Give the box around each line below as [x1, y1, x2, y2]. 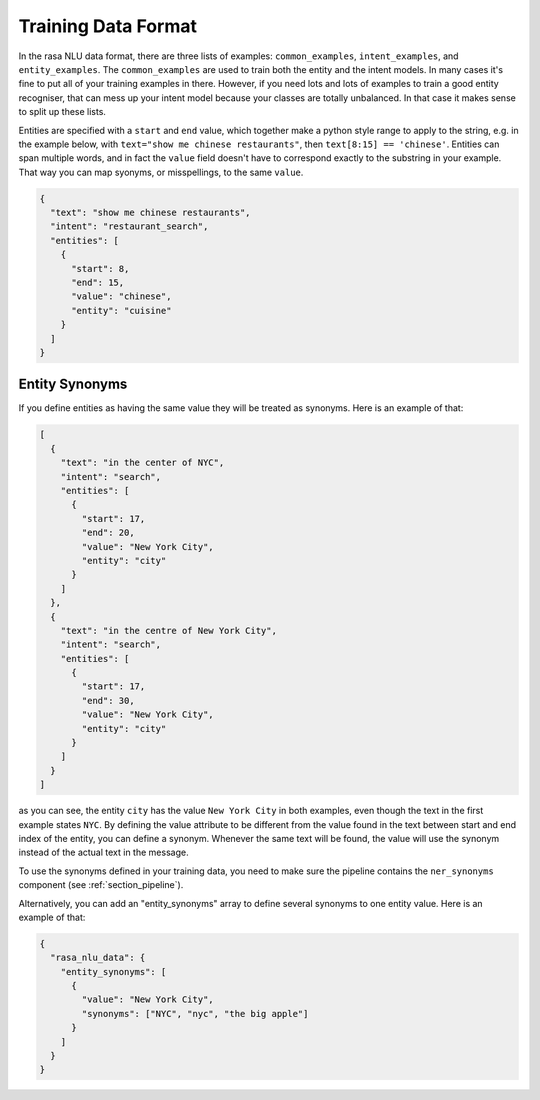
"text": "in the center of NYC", [60, 457, 225, 469]
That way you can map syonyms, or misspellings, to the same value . [18, 166, 304, 178]
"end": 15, [71, 277, 125, 288]
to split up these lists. [18, 106, 107, 118]
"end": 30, [81, 695, 135, 706]
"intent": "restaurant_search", [50, 221, 209, 232]
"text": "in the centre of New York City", [60, 625, 277, 636]
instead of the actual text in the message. [18, 846, 189, 859]
